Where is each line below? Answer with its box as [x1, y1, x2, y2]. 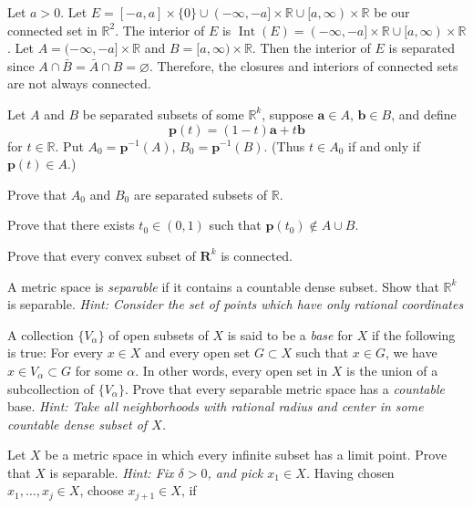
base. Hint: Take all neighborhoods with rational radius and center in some [7, 397, 424, 416]
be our [374, 3, 410, 21]
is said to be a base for [227, 325, 353, 344]
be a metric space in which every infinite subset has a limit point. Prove [45, 445, 447, 464]
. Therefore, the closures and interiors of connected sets [149, 56, 458, 75]
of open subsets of [108, 325, 209, 344]
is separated [388, 38, 456, 57]
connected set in [7, 20, 98, 39]
